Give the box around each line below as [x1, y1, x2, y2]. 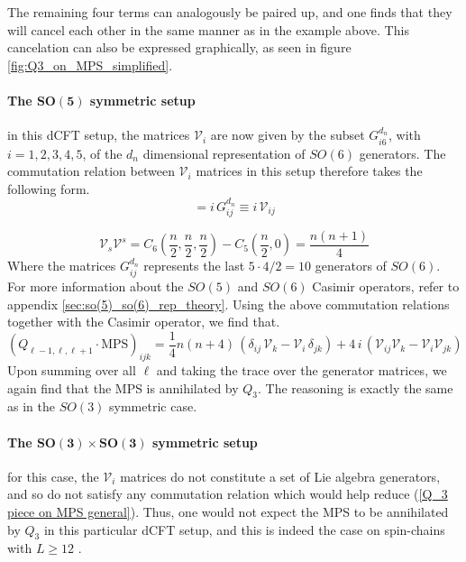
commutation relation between [7, 161, 175, 180]
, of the [82, 143, 123, 162]
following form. [7, 179, 90, 198]
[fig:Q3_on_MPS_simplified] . [7, 55, 173, 74]
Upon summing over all [7, 360, 136, 379]
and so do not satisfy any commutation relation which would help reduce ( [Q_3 [7, 484, 448, 503]
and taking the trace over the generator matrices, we [156, 360, 447, 379]
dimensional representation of [142, 143, 306, 162]
